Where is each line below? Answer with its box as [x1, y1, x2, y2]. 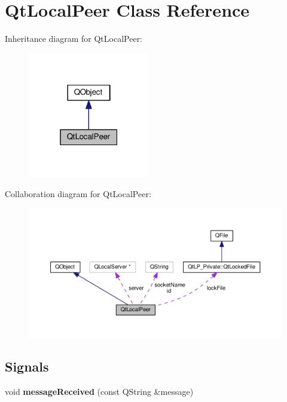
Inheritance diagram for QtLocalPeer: [5, 32, 143, 45]
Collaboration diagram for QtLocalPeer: [5, 188, 151, 200]
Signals [5, 357, 49, 376]
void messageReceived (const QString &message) [5, 385, 194, 398]
